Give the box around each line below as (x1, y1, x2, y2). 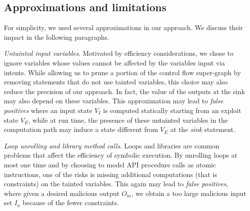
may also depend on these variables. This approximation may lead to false (4, 96, 223, 106)
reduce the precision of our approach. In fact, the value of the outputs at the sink (4, 86, 245, 96)
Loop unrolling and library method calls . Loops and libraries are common (4, 140, 220, 150)
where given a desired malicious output (4, 188, 120, 198)
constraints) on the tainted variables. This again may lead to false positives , (4, 179, 228, 189)
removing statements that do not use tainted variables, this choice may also (4, 77, 228, 87)
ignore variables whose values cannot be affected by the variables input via (4, 57, 225, 67)
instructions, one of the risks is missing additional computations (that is (4, 169, 218, 179)
